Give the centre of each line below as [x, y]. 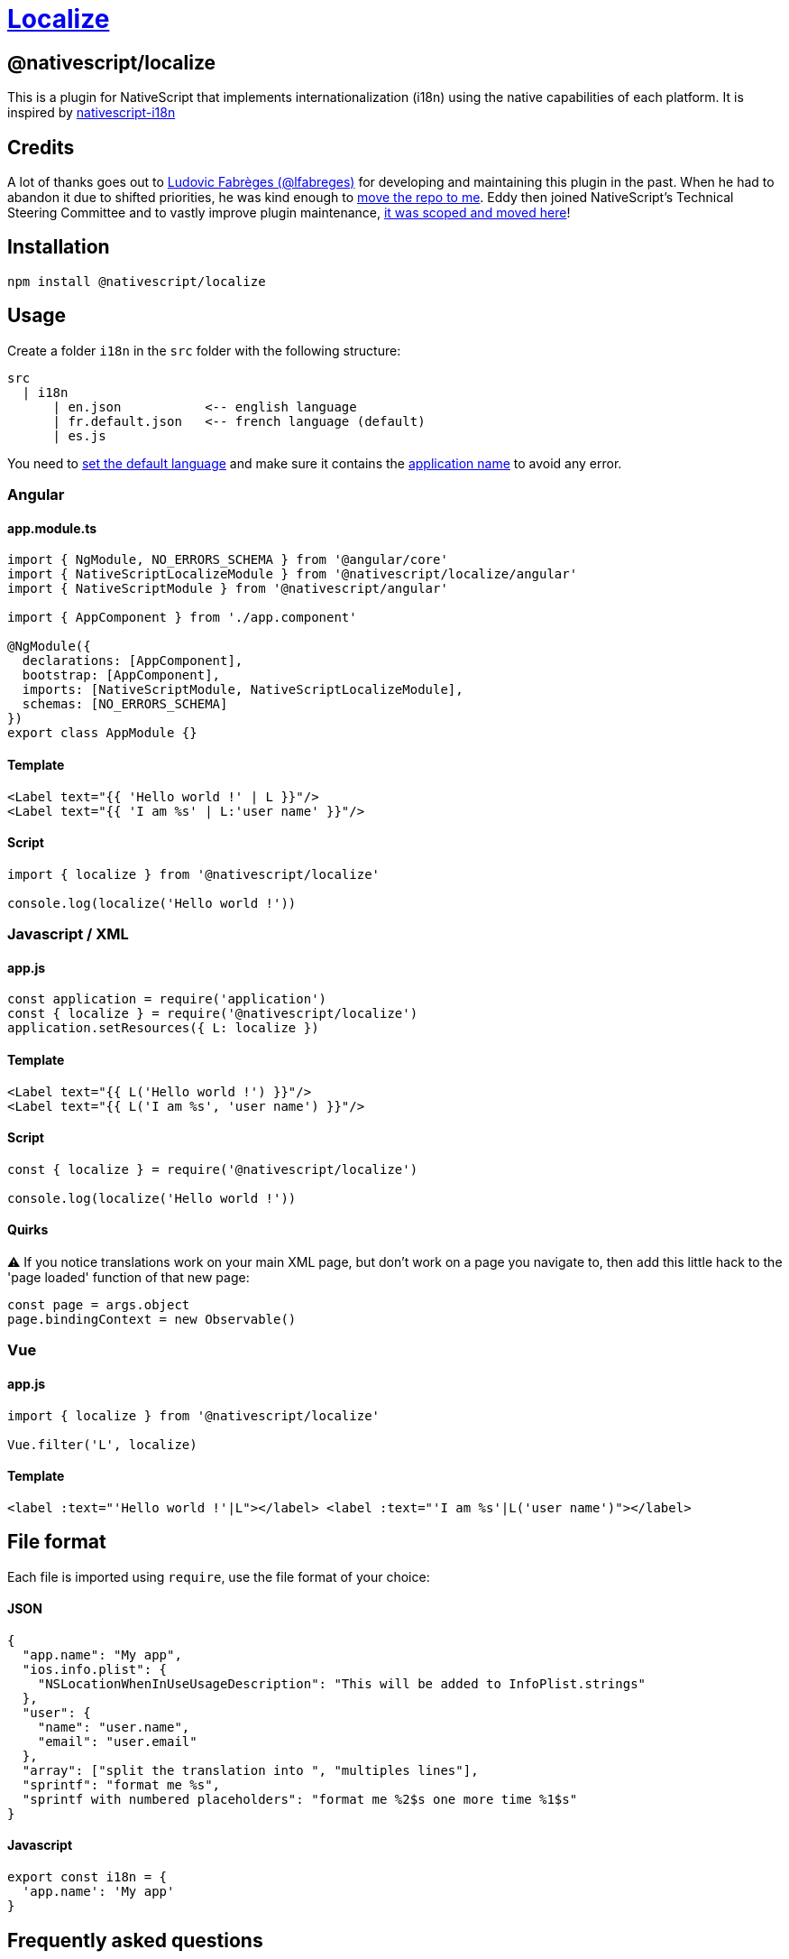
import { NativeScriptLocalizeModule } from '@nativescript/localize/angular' [293, 574]
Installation [59, 247]
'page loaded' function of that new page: [128, 1277]
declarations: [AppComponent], [133, 661]
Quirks [28, 1230]
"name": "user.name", [114, 1727]
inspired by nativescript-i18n [92, 113]
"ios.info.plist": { [95, 1669]
